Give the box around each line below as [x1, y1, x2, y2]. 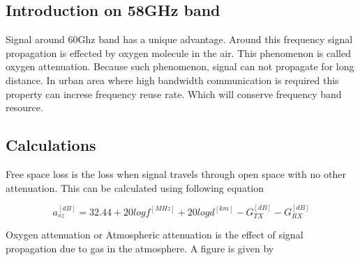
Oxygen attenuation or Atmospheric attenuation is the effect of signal [6, 227, 303, 242]
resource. [6, 100, 43, 115]
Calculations [6, 134, 96, 156]
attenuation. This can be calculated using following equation [6, 180, 264, 195]
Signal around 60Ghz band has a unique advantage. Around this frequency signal [6, 32, 353, 47]
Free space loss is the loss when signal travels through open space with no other [6, 166, 346, 181]
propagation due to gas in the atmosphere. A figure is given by [6, 241, 274, 255]
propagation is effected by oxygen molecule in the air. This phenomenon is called [6, 45, 351, 60]
